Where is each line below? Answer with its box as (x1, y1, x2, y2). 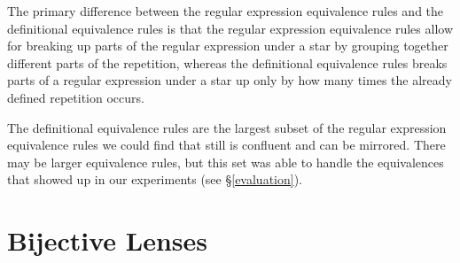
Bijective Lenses (7, 222, 207, 259)
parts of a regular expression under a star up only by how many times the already (7, 71, 452, 89)
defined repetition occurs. (7, 88, 144, 106)
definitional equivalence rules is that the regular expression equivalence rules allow (7, 19, 454, 37)
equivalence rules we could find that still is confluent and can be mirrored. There (7, 135, 446, 154)
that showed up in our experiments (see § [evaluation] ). (7, 170, 302, 189)
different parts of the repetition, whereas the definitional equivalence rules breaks (7, 53, 448, 72)
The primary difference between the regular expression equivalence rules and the (7, 2, 444, 19)
